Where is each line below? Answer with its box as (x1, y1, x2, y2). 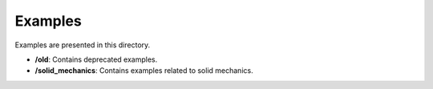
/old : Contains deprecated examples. (34, 55, 158, 64)
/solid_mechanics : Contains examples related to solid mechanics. (34, 66, 253, 75)
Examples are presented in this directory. (14, 40, 151, 50)
